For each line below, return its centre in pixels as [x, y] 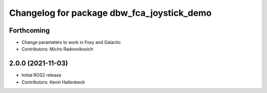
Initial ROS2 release [42, 75]
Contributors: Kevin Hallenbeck [53, 82]
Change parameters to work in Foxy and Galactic [71, 43]
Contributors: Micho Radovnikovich [57, 49]
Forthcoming [29, 30]
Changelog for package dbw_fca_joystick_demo [111, 13]
